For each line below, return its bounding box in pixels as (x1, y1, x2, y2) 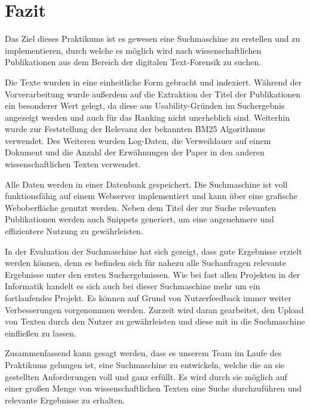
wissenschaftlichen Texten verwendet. (5, 158, 141, 170)
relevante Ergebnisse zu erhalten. (5, 393, 125, 406)
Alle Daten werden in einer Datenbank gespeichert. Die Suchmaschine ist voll (5, 178, 288, 190)
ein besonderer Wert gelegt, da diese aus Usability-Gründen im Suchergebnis (5, 99, 285, 112)
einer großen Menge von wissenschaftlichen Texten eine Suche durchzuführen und (5, 382, 302, 394)
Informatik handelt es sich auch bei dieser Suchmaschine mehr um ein (5, 280, 260, 292)
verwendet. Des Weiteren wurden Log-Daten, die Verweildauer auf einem (5, 134, 271, 146)
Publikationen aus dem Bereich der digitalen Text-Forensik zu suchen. (5, 56, 262, 68)
